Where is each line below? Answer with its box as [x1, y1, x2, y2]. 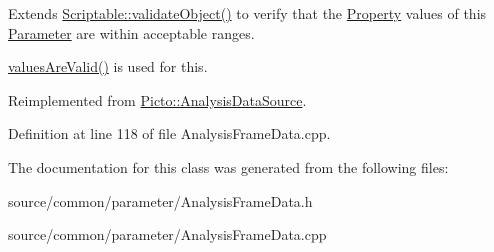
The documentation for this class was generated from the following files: [8, 156, 449, 177]
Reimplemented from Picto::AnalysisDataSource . [8, 89, 307, 110]
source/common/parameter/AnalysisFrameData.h [8, 190, 313, 211]
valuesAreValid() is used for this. [8, 56, 208, 77]
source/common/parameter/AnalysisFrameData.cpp [8, 224, 327, 245]
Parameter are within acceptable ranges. [8, 22, 255, 43]
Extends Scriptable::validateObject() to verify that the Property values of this [8, 3, 487, 23]
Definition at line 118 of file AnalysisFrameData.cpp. [8, 123, 331, 144]
